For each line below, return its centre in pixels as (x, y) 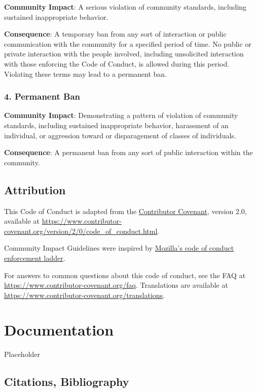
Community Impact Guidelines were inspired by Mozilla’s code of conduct (119, 248)
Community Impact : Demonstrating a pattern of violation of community (121, 115)
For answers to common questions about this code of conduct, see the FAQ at (125, 275)
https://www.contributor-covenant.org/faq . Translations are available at (116, 285)
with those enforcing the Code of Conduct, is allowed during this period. (117, 63)
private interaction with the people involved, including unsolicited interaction (124, 54)
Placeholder (22, 354)
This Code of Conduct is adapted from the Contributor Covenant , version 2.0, (125, 211)
